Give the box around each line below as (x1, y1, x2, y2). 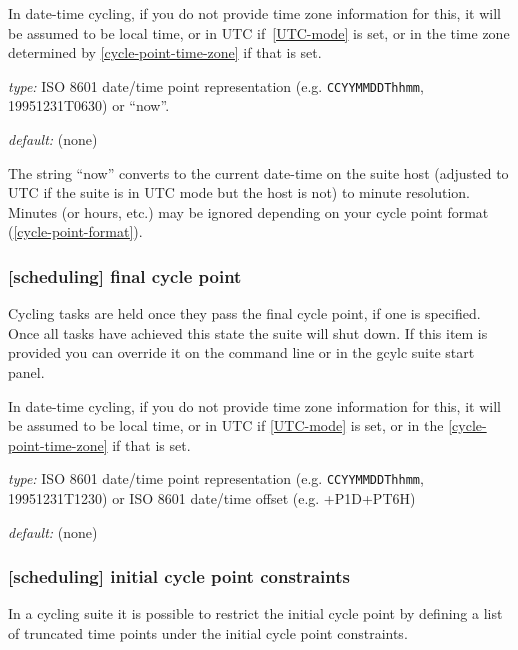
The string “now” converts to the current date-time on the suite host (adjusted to (8, 162, 509, 183)
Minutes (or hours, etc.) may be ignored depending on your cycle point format (8, 201, 489, 222)
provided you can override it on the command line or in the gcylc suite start (8, 342, 475, 363)
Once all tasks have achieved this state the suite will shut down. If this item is (8, 322, 488, 343)
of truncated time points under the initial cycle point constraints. (8, 623, 408, 644)
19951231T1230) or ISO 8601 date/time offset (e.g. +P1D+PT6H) (8, 488, 416, 509)
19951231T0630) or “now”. (8, 95, 170, 116)
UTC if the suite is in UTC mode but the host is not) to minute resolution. (8, 182, 471, 203)
